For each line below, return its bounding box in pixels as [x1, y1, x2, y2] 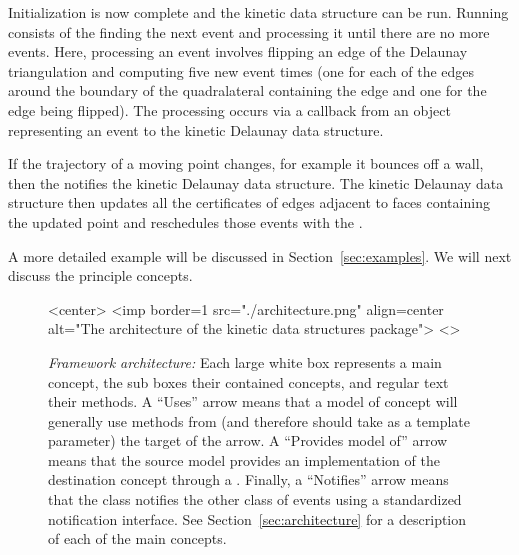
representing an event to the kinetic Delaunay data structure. [8, 119, 384, 140]
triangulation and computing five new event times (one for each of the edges [8, 60, 475, 81]
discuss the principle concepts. [8, 265, 193, 286]
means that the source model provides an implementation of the [48, 449, 440, 470]
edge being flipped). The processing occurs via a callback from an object [8, 99, 451, 120]
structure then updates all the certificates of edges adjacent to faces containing [8, 192, 490, 213]
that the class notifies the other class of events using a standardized [48, 489, 462, 510]
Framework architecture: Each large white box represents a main [48, 351, 442, 372]
